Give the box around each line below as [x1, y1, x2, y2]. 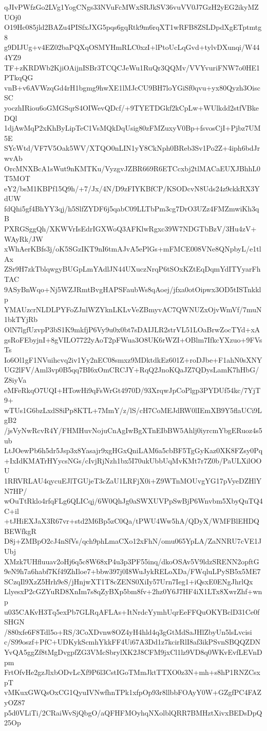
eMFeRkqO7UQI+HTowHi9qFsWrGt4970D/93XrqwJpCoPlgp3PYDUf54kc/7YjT [4, 384, 261, 395]
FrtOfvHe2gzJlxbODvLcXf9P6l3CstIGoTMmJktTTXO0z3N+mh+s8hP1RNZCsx [4, 667, 260, 677]
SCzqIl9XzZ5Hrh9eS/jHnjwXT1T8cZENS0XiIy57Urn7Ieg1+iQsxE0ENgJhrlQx [4, 576, 253, 586]
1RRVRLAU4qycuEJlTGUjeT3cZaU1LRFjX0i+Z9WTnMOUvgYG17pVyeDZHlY [4, 475, 262, 486]
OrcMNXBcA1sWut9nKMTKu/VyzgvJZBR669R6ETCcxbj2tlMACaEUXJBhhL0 [4, 163, 261, 173]
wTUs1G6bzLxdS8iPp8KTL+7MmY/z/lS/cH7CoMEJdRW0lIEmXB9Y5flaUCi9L [4, 404, 262, 415]
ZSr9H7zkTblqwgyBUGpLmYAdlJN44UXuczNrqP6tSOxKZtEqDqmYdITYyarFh [4, 263, 261, 274]
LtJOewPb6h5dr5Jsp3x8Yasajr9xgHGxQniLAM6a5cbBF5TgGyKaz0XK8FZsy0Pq [4, 445, 263, 456]
